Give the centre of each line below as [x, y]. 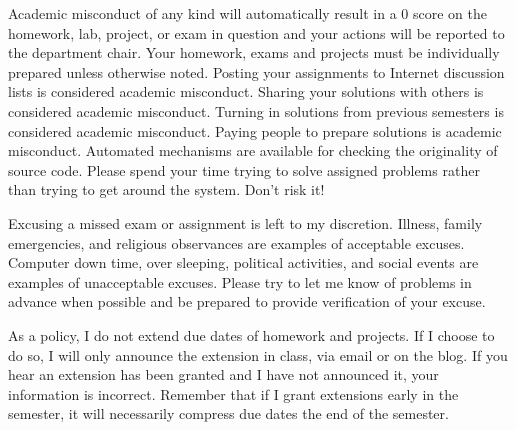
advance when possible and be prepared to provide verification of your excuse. [247, 301]
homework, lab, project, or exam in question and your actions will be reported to [256, 32]
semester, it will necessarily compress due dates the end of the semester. [228, 413]
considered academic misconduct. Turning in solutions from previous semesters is [256, 110]
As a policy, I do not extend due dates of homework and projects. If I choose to [251, 334]
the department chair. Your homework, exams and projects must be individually [254, 52]
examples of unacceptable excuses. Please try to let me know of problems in [240, 281]
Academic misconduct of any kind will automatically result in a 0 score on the [248, 13]
